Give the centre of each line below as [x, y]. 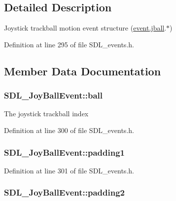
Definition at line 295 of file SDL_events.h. [69, 44]
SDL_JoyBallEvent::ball [53, 95]
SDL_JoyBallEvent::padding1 [64, 152]
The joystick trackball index [46, 114]
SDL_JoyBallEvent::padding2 [64, 192]
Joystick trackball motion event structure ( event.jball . [85, 28]
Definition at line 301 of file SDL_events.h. [69, 170]
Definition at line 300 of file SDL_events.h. [69, 130]
